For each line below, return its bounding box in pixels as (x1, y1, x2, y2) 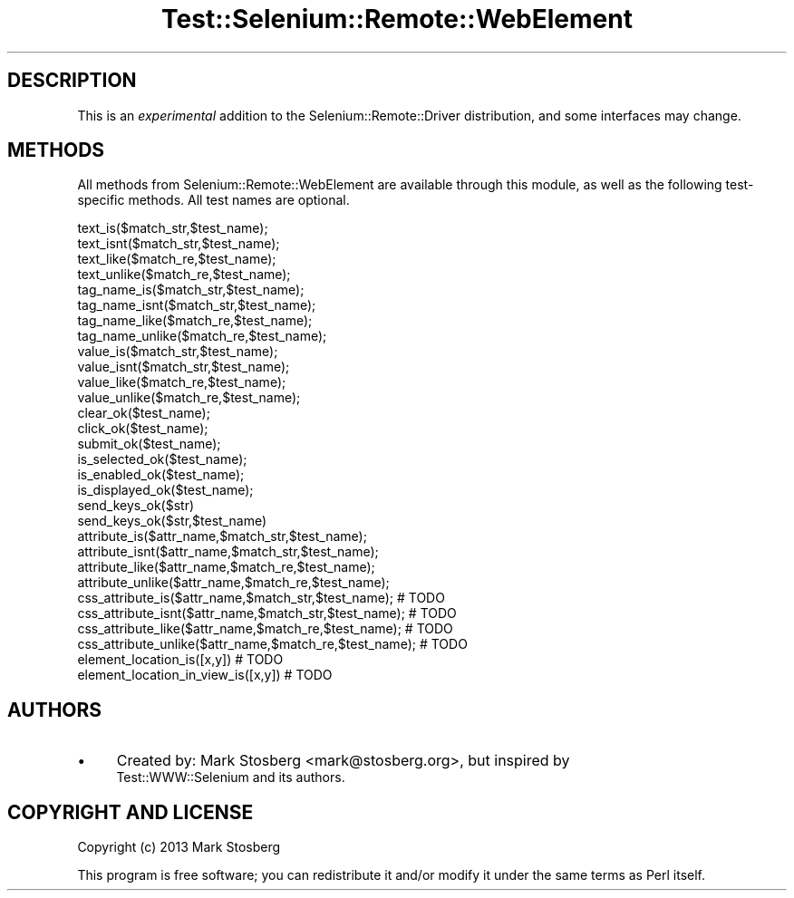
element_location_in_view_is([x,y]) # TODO (77, 667, 333, 683)
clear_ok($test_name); (77, 405, 210, 421)
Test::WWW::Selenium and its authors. (116, 769, 345, 786)
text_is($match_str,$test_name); (77, 220, 268, 237)
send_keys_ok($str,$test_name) (77, 513, 267, 529)
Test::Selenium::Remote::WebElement (161, 4, 633, 34)
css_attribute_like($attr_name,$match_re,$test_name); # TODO (77, 621, 453, 637)
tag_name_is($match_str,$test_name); (77, 282, 305, 298)
